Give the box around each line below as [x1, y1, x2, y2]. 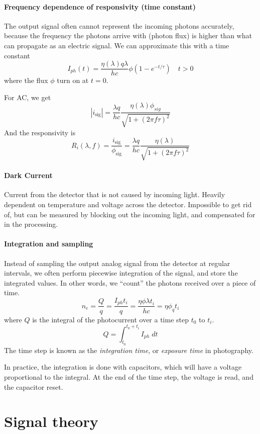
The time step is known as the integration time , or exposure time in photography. [4, 344, 253, 355]
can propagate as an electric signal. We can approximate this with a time [4, 40, 229, 50]
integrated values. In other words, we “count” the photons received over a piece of [4, 277, 256, 288]
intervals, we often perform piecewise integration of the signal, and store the [4, 268, 238, 278]
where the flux [4, 75, 48, 85]
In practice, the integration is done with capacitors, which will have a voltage [4, 362, 242, 372]
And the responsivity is [4, 127, 76, 137]
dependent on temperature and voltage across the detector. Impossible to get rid [4, 199, 252, 210]
